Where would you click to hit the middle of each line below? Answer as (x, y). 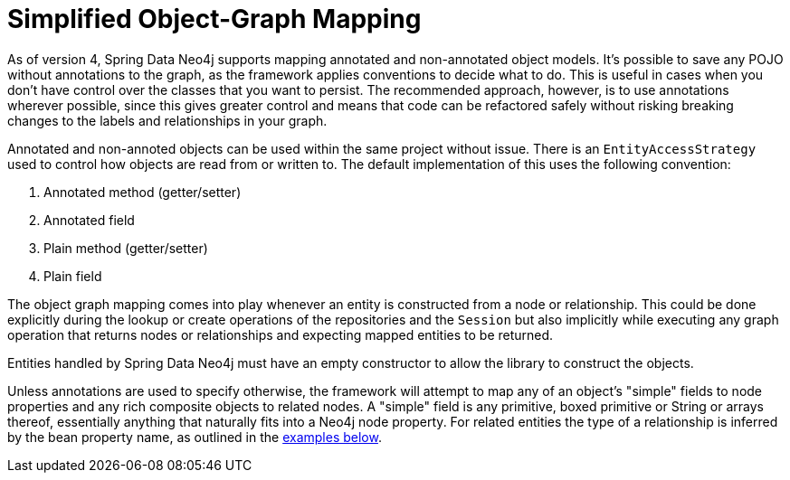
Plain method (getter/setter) (126, 248)
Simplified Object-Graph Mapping (214, 19)
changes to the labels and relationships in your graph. (167, 120)
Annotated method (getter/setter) (143, 192)
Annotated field (89, 220)
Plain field (73, 276)
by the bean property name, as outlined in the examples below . (195, 437)
